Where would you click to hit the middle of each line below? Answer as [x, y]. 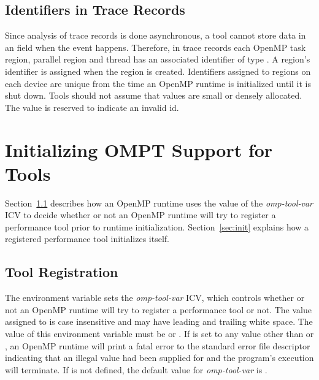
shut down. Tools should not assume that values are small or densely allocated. [154, 95]
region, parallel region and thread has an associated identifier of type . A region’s [158, 59]
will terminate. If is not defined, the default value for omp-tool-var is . [136, 369]
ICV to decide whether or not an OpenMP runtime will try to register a [140, 215]
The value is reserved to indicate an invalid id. [92, 107]
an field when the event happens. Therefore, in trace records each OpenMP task [156, 47]
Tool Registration [62, 272]
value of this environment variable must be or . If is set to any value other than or [159, 334]
